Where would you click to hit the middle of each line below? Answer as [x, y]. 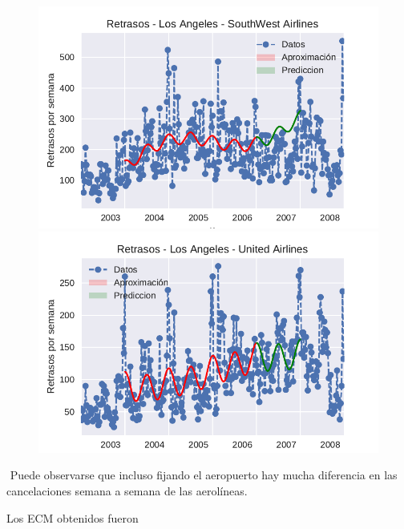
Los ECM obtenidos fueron [73, 517]
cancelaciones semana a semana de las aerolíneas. [127, 491]
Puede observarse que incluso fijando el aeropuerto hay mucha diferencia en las [204, 475]
